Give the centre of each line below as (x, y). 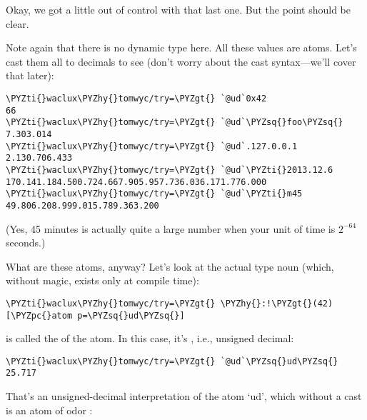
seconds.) (26, 242)
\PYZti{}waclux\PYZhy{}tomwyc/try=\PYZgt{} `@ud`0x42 (136, 98)
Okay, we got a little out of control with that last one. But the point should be (179, 9)
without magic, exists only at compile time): (102, 280)
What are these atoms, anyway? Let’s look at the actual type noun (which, (170, 266)
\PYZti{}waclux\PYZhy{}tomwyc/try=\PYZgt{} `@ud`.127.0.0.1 (152, 146)
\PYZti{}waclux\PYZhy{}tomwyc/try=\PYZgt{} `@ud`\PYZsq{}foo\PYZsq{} (175, 122)
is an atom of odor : (49, 410)
